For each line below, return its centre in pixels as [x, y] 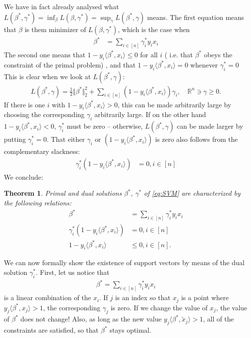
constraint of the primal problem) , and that [70, 64]
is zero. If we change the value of [159, 307]
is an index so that [143, 297]
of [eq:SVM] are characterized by [192, 193]
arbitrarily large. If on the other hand [150, 114]
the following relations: [38, 203]
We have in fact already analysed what [62, 6]
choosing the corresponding [44, 114]
